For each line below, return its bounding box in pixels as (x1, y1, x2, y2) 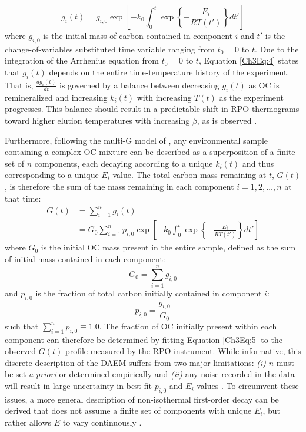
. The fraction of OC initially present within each (99, 319, 277, 332)
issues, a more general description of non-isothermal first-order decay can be (5, 393, 279, 405)
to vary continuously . (62, 416, 142, 428)
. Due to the (254, 42, 299, 55)
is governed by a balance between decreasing (59, 78, 219, 91)
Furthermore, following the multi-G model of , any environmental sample (5, 134, 268, 146)
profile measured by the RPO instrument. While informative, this (65, 345, 301, 357)
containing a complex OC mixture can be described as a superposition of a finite (5, 146, 295, 158)
